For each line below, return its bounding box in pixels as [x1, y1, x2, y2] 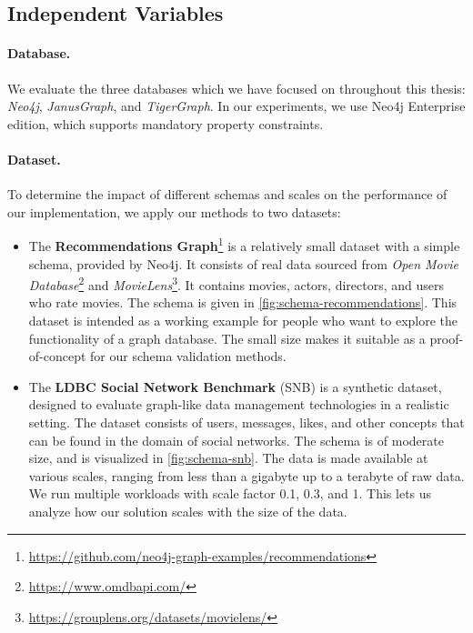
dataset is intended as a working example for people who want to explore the [28, 311, 458, 330]
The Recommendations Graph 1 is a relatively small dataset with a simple [28, 234, 460, 255]
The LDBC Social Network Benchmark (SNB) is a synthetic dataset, [28, 377, 442, 396]
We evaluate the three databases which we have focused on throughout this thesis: [7, 78, 466, 97]
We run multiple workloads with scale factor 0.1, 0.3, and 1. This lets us [28, 484, 432, 503]
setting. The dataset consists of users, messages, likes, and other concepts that [28, 413, 465, 431]
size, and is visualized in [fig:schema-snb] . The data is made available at [28, 448, 428, 467]
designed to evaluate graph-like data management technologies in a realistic [28, 395, 449, 414]
